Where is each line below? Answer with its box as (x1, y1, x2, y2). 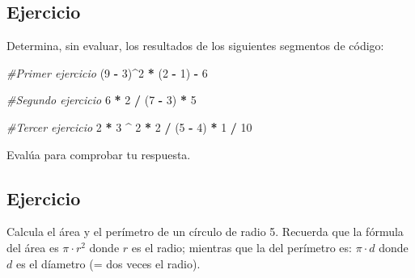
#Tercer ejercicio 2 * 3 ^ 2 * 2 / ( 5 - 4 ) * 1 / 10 (6, 118, 252, 135)
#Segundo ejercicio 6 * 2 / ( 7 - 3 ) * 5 (6, 91, 197, 108)
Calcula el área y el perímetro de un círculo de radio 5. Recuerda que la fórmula (6, 223, 404, 240)
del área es (6, 238, 59, 255)
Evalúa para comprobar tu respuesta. (6, 145, 191, 162)
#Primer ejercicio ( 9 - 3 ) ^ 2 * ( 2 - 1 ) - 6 (6, 64, 208, 81)
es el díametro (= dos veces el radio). (15, 255, 201, 272)
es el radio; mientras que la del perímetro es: (131, 238, 352, 255)
